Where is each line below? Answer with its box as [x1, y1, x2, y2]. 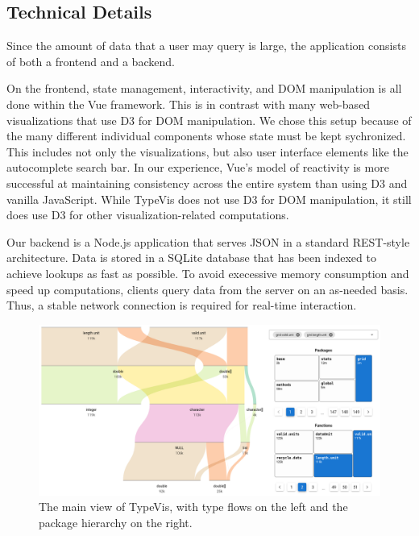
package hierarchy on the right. [39, 513, 193, 530]
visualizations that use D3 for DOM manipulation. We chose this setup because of [6, 111, 412, 128]
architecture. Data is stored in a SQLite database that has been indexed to [6, 249, 376, 266]
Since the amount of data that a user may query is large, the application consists [6, 37, 406, 54]
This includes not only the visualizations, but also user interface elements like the [6, 143, 409, 160]
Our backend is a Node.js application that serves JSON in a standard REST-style [6, 233, 410, 250]
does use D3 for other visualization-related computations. [6, 206, 289, 223]
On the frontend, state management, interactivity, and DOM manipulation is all [6, 80, 402, 97]
